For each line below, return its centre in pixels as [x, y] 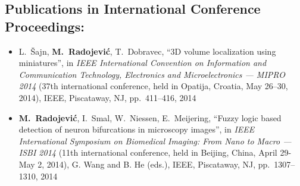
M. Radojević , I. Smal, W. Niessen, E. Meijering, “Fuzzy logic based [150, 117]
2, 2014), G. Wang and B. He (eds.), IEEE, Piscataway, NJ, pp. [154, 164]
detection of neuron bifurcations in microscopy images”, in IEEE [137, 129]
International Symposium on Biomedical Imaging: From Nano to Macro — [155, 141]
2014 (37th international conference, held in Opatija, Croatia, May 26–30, [153, 86]
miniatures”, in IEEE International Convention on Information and [143, 63]
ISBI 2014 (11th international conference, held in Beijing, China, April [148, 152]
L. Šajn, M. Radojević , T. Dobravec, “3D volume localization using [147, 51]
